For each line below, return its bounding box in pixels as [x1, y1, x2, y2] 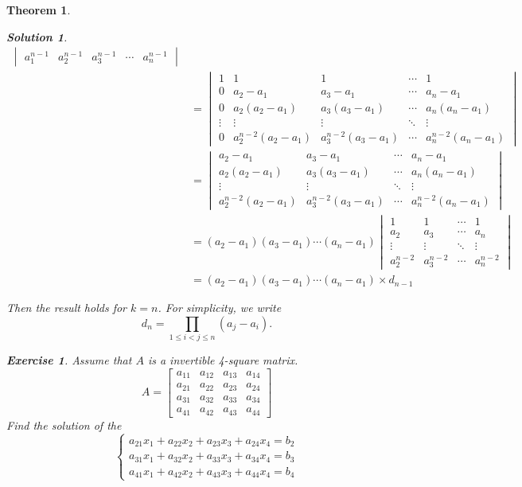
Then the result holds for [6, 299, 127, 316]
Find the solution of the [6, 416, 122, 433]
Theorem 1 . [6, 2, 71, 18]
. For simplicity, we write [158, 299, 282, 316]
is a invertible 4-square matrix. [147, 352, 298, 368]
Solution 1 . [6, 28, 68, 45]
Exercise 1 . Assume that [6, 352, 132, 368]
